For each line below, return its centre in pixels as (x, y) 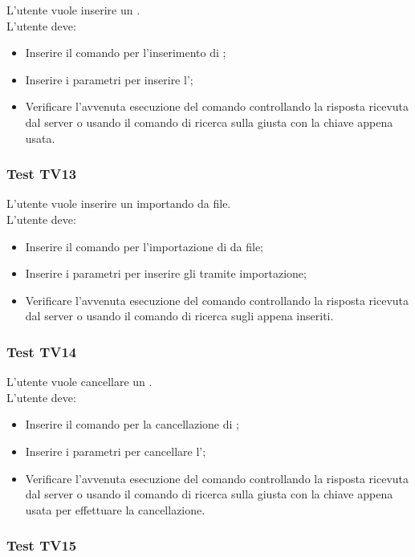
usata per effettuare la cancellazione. (115, 509)
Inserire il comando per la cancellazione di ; (132, 424)
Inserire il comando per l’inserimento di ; (126, 53)
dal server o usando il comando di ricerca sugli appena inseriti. (179, 316)
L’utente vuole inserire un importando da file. (119, 203)
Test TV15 (42, 545)
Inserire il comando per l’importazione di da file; (144, 246)
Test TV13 (42, 174)
